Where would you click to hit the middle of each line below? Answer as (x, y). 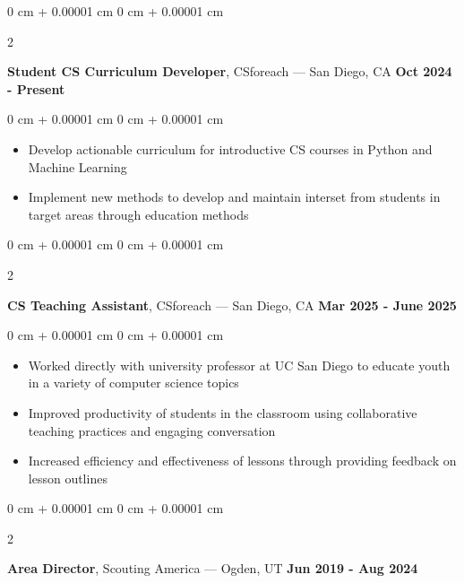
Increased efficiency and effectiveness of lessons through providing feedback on (242, 461)
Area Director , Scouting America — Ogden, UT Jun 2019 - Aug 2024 (213, 568)
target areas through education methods (138, 214)
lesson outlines (68, 478)
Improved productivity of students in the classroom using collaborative (223, 412)
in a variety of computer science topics (133, 383)
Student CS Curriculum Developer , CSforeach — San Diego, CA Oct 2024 (230, 71)
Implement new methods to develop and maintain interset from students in (234, 197)
